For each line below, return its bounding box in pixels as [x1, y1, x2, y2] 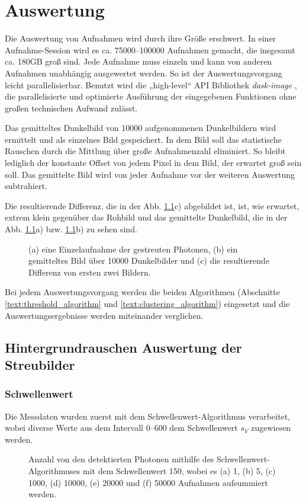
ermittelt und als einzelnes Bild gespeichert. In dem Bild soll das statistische [5, 133, 282, 145]
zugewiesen [251, 421, 291, 434]
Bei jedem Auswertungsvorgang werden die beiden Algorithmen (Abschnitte [5, 286, 280, 298]
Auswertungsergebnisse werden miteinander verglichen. [5, 309, 204, 321]
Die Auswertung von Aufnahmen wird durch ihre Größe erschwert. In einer [5, 32, 276, 44]
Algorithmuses [28, 464, 80, 477]
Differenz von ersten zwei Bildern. [28, 266, 151, 278]
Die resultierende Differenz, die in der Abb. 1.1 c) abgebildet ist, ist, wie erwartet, [5, 199, 299, 212]
